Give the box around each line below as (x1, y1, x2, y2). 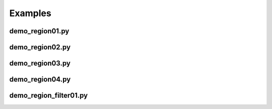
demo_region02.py (9, 43, 71, 51)
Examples (9, 8, 51, 19)
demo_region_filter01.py (9, 91, 88, 100)
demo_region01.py (9, 27, 70, 35)
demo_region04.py (9, 75, 71, 84)
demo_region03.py (9, 59, 71, 68)
